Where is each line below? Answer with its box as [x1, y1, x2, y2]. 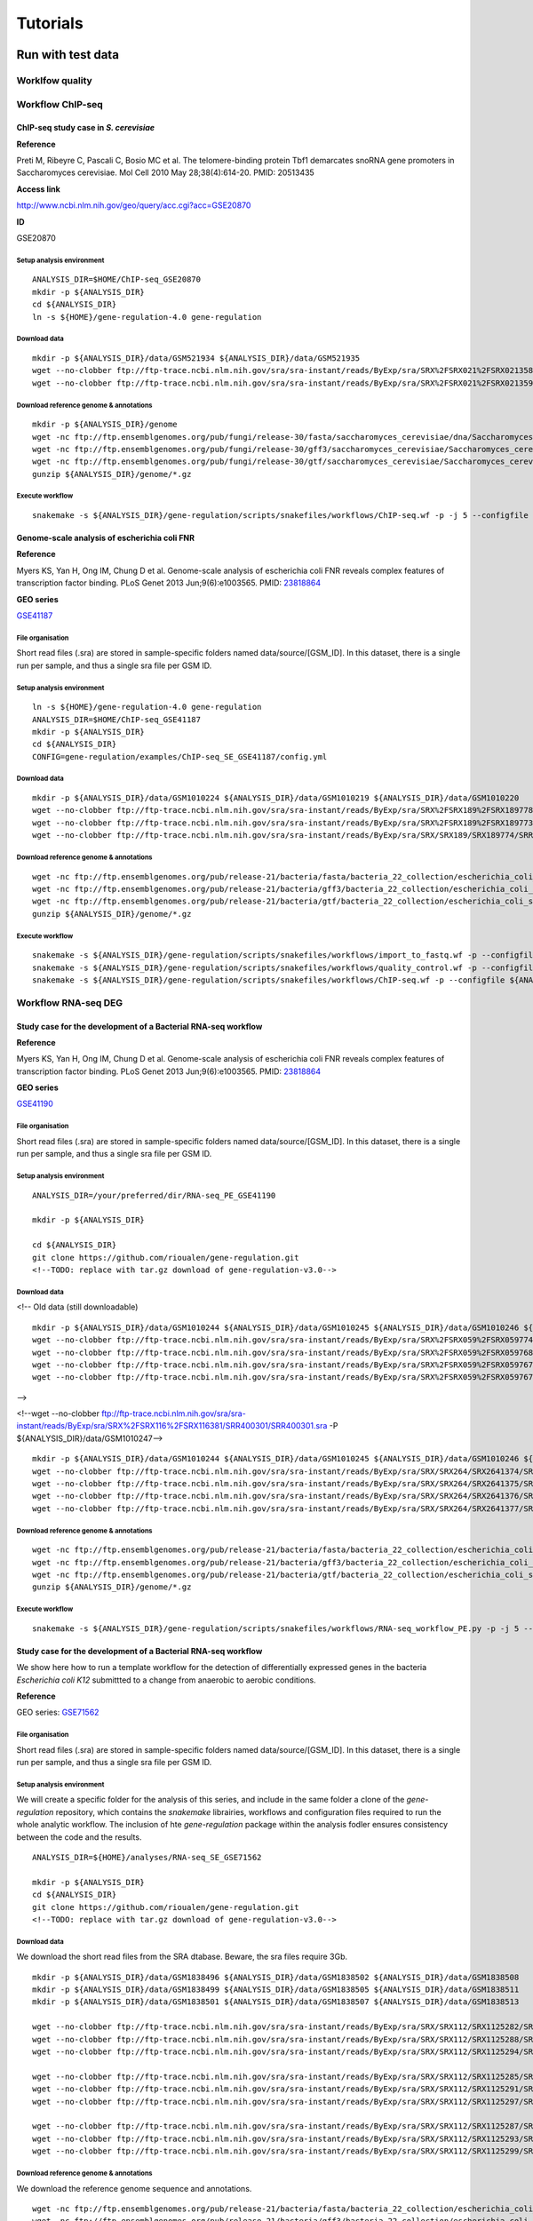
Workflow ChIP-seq [16, 98, 104, 110]
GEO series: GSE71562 [16, 1707, 99, 1718]
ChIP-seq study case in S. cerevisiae [16, 123, 155, 133]
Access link [16, 183, 61, 195]
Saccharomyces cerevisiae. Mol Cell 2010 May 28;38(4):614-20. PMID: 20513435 [16, 167, 314, 178]
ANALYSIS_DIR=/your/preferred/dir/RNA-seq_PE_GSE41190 [32, 1190, 276, 1200]
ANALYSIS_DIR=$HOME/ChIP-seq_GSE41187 [32, 714, 202, 724]
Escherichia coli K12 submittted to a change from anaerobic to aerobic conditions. [16, 1675, 316, 1685]
